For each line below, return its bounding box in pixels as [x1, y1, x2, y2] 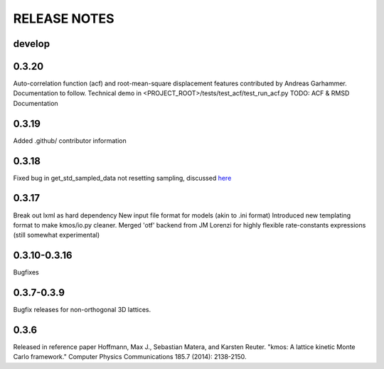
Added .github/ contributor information [13, 136, 127, 145]
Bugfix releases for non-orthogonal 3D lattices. [13, 306, 151, 314]
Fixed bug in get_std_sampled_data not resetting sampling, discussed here [13, 173, 232, 182]
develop [13, 38, 50, 50]
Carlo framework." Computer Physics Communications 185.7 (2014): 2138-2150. [13, 353, 247, 361]
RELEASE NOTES [13, 11, 114, 26]
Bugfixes [13, 268, 39, 277]
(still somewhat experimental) [13, 231, 100, 240]
